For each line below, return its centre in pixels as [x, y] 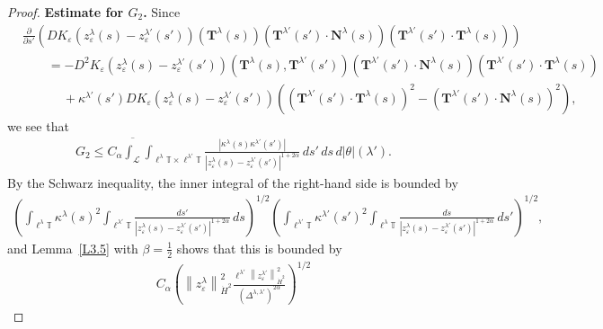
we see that [38, 125]
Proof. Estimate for [66, 12]
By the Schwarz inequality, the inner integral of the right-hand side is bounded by [233, 182]
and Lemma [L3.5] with [73, 248]
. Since [162, 12]
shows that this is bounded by [259, 248]
